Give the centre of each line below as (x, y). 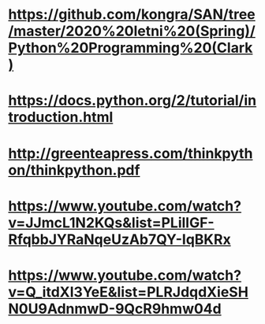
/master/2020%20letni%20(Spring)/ (132, 31)
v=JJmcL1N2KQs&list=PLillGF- (111, 223)
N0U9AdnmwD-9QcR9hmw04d (115, 309)
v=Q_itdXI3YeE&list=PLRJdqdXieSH (128, 292)
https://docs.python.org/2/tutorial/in (132, 101)
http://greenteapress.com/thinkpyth (131, 153)
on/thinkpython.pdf (74, 170)
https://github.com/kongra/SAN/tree (132, 15)
